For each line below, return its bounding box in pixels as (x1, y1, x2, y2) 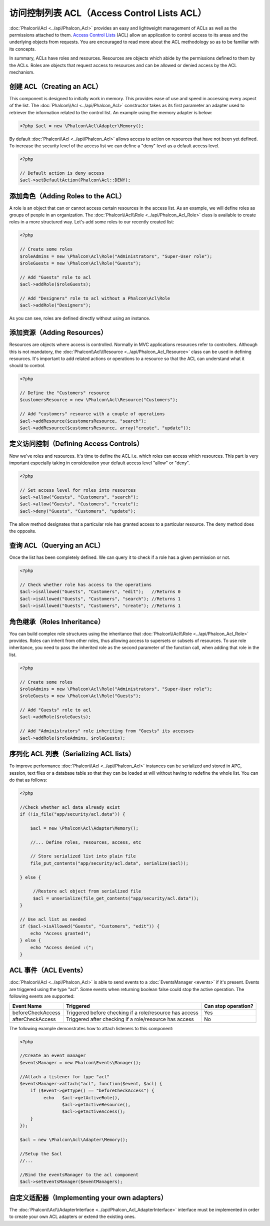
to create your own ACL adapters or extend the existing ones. (9, 1213, 136, 1219)
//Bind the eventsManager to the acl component (19, 1172, 138, 1177)
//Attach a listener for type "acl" (19, 1074, 110, 1079)
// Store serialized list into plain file (30, 853, 136, 859)
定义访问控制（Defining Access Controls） (9, 440, 143, 448)
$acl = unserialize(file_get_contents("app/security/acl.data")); (32, 895, 199, 901)
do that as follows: (9, 777, 47, 783)
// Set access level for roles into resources (19, 487, 136, 493)
